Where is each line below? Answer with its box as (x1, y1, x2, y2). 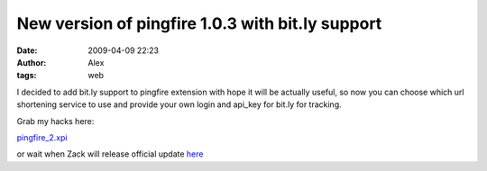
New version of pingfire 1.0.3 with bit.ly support (16, 13, 382, 33)
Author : (16, 57, 47, 67)
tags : (16, 70, 37, 81)
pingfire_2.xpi (16, 131, 68, 143)
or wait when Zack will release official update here (16, 148, 204, 159)
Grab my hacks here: (16, 115, 95, 126)
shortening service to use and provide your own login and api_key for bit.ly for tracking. (16, 99, 342, 110)
